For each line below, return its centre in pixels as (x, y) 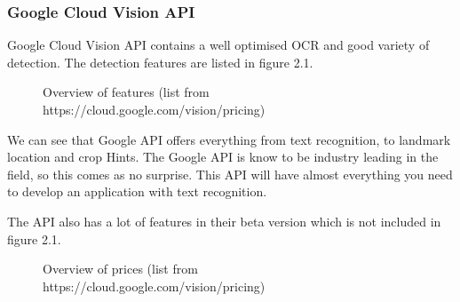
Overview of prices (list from (120, 269)
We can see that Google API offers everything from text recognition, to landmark (229, 139)
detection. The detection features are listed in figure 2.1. (160, 62)
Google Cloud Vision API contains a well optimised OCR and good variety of (218, 45)
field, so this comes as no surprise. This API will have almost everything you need (230, 174)
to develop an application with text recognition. (137, 191)
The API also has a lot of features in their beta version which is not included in (224, 221)
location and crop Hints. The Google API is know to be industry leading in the (223, 157)
